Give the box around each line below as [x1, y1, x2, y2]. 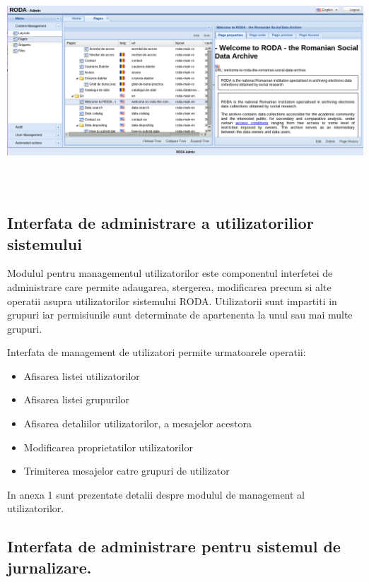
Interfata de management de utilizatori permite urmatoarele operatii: [7, 345, 306, 360]
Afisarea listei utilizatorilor [23, 368, 140, 383]
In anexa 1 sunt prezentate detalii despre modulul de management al [7, 487, 305, 501]
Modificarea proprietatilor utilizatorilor [23, 439, 193, 454]
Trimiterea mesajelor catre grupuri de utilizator [23, 463, 230, 478]
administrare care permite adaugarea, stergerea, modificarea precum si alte [7, 279, 332, 294]
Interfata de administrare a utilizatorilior [7, 212, 314, 234]
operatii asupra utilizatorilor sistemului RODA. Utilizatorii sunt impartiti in [7, 293, 337, 308]
